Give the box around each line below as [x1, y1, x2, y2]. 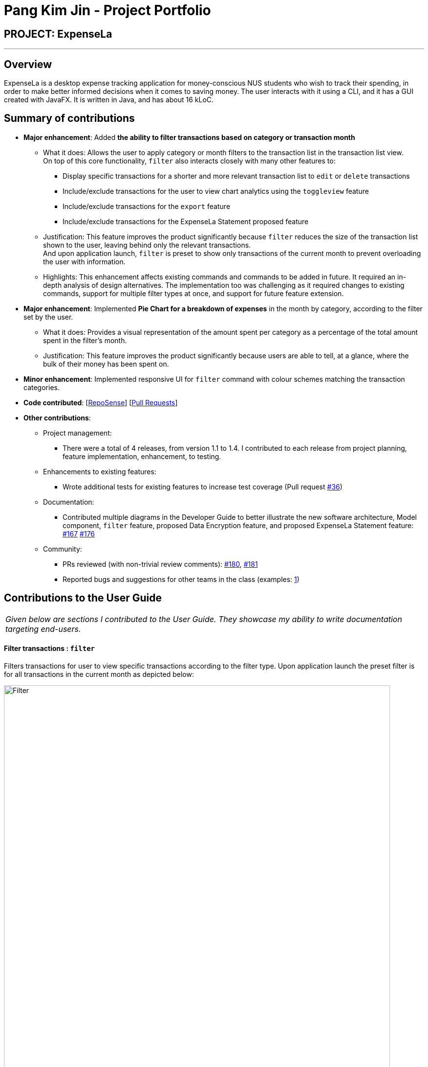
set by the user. [23, 312, 73, 321]
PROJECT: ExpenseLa [4, 27, 112, 40]
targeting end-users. [5, 624, 81, 634]
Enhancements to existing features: [43, 467, 156, 476]
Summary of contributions [4, 112, 135, 125]
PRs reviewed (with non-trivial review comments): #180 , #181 [63, 559, 258, 568]
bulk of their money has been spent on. [43, 359, 169, 368]
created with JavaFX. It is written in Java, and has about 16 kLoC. [4, 95, 214, 104]
